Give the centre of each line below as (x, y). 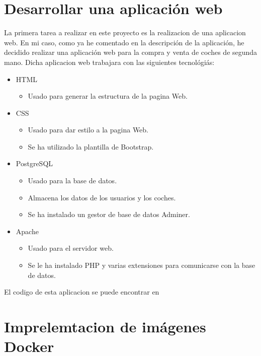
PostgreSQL (34, 163)
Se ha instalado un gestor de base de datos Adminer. (109, 214)
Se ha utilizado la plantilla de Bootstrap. (91, 146)
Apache (27, 231)
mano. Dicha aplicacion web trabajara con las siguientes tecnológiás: (109, 62)
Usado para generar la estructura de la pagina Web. (108, 96)
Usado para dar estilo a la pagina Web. (88, 130)
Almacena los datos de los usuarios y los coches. (102, 197)
